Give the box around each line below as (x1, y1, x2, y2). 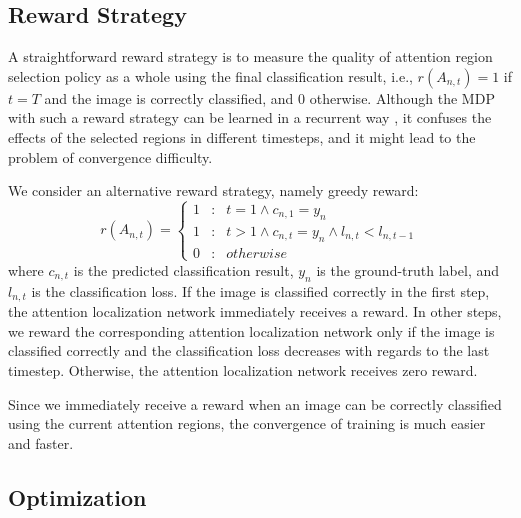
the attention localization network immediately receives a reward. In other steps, (8, 301, 502, 322)
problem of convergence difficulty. (8, 146, 213, 167)
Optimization (8, 481, 147, 512)
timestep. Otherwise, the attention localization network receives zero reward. (8, 359, 478, 380)
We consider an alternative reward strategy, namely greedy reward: (8, 180, 419, 201)
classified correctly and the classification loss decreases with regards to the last (8, 340, 490, 361)
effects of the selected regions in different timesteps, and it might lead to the (8, 126, 476, 147)
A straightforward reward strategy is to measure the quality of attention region (8, 46, 493, 67)
